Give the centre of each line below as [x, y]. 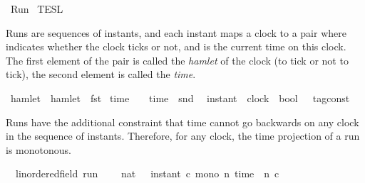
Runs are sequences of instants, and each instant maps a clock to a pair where [176, 32]
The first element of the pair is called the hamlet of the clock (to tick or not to [177, 60]
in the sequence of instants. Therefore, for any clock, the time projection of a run [183, 136]
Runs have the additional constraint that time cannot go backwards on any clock [182, 122]
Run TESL [37, 9]
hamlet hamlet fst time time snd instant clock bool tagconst [180, 98]
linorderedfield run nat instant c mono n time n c [147, 173]
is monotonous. [38, 149]
